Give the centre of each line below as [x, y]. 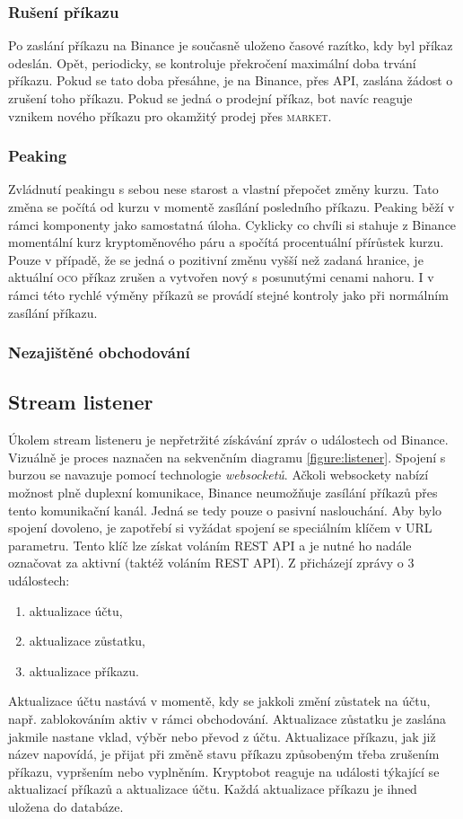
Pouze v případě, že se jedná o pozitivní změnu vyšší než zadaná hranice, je [216, 259]
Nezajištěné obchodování [99, 352]
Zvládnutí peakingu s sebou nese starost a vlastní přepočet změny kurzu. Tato [223, 189]
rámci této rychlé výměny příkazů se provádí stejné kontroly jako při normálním [228, 294]
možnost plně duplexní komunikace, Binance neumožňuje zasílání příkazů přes [223, 492]
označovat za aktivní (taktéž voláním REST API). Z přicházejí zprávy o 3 [211, 563]
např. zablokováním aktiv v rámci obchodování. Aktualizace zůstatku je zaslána [227, 718]
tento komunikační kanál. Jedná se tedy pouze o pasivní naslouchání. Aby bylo [225, 510]
